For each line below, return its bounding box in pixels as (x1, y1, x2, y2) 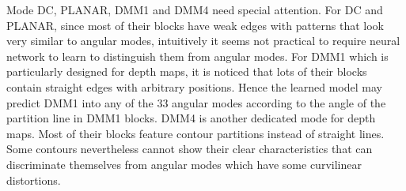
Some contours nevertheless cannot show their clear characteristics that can (6, 140, 373, 157)
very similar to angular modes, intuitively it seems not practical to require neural (6, 32, 400, 49)
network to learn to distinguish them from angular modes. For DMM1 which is (6, 47, 389, 64)
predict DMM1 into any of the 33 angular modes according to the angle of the (6, 94, 386, 110)
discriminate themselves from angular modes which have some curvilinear (6, 155, 362, 172)
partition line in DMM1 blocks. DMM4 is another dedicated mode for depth (6, 110, 376, 126)
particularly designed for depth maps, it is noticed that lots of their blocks (6, 63, 367, 80)
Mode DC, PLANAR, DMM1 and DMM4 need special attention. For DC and (6, 2, 383, 17)
